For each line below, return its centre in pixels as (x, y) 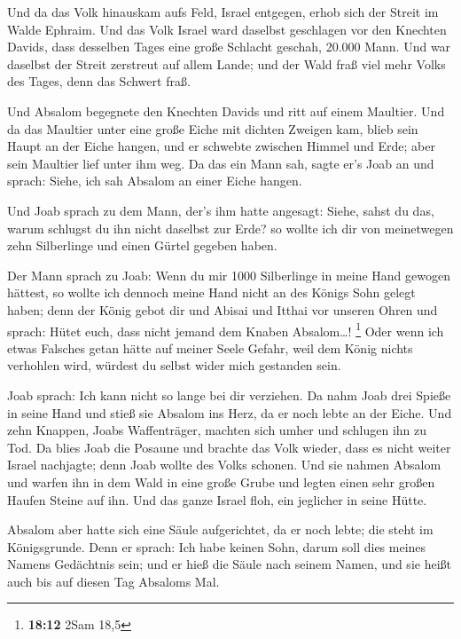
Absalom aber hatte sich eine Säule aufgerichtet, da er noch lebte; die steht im (220, 529)
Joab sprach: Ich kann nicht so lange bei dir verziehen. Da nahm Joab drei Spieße (229, 394)
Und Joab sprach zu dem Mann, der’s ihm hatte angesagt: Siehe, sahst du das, (221, 210)
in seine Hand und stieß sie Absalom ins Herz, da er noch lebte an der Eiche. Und (230, 412)
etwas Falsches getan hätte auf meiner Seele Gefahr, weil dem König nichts (210, 347)
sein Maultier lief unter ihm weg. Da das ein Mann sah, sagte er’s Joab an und (221, 163)
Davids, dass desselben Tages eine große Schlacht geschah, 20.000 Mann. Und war (229, 47)
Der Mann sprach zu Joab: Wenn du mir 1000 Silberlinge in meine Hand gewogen (229, 275)
